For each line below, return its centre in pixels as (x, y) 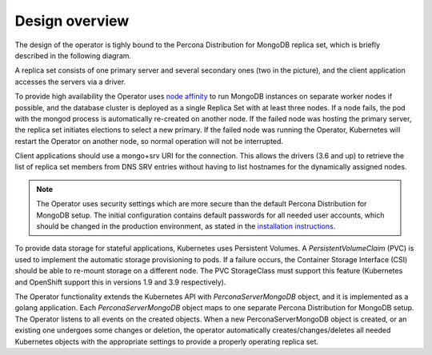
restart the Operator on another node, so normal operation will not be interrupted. (149, 141)
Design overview (72, 21)
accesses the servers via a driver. (70, 82)
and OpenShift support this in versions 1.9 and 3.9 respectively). (120, 282)
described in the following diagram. (73, 55)
